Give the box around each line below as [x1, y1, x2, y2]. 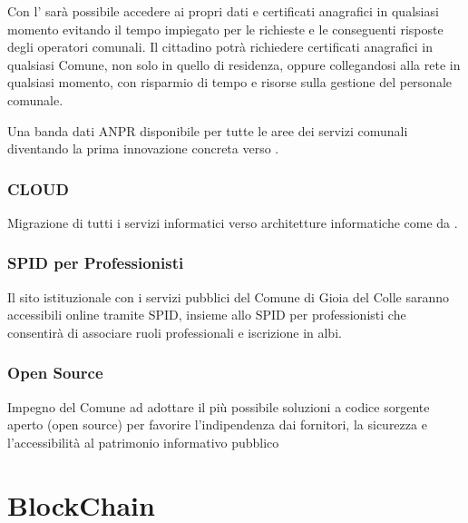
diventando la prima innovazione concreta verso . [7, 139, 279, 158]
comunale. [7, 90, 63, 109]
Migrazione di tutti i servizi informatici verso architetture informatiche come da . [7, 212, 458, 232]
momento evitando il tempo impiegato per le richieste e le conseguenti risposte [7, 19, 444, 38]
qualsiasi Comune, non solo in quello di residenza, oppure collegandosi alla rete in [7, 54, 461, 74]
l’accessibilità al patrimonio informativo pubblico [7, 432, 279, 451]
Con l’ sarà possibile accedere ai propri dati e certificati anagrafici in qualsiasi [7, 2, 439, 20]
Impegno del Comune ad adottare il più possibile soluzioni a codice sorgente [7, 397, 430, 416]
